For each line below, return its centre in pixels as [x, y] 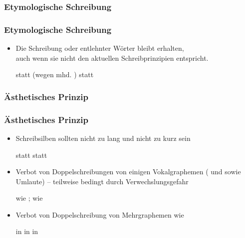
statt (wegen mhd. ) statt [55, 74]
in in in [27, 231]
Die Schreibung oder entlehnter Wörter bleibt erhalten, [100, 48]
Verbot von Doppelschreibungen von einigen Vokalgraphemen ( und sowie [128, 172]
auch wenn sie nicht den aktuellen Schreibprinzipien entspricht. [112, 58]
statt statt [31, 155]
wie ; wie [29, 198]
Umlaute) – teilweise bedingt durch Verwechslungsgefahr [102, 181]
